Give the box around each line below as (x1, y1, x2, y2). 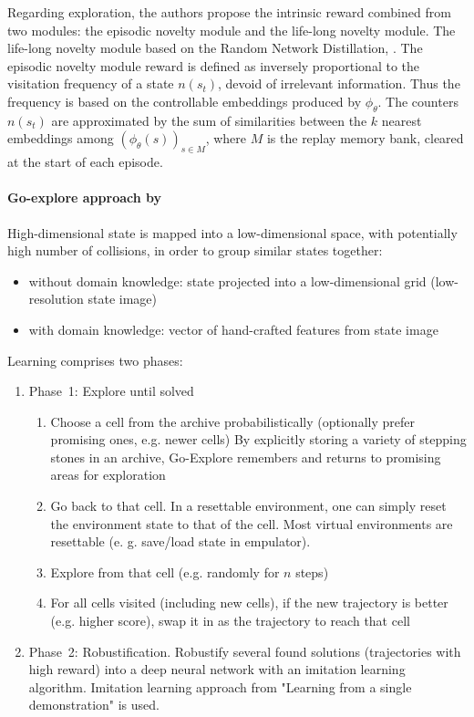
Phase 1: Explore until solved (28, 381, 194, 400)
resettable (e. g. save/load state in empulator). (50, 532, 311, 551)
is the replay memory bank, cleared (266, 129, 464, 148)
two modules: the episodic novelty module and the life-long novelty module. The (7, 20, 456, 39)
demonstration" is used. (28, 695, 160, 714)
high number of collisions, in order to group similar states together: (7, 241, 383, 260)
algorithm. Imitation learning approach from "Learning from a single (28, 677, 412, 696)
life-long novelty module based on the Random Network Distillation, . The (7, 38, 423, 57)
